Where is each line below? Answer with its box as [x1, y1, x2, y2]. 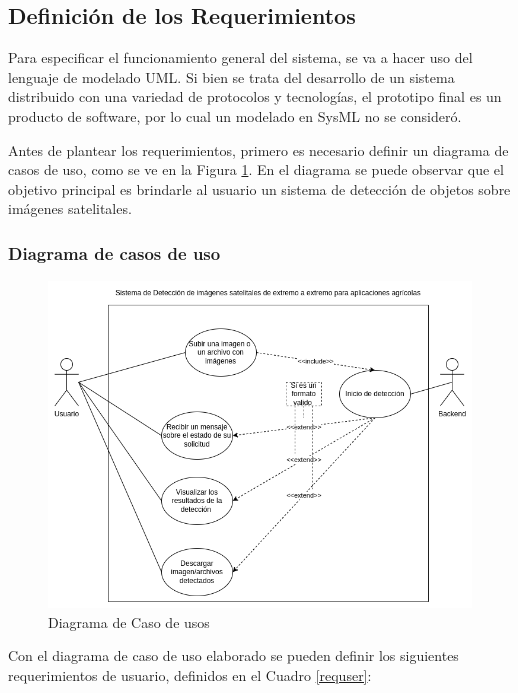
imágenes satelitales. [8, 198, 132, 219]
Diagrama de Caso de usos [48, 611, 210, 632]
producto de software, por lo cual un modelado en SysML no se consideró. [8, 105, 462, 126]
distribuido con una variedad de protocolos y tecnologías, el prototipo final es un [8, 86, 502, 107]
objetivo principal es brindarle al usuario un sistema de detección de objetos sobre [8, 178, 511, 199]
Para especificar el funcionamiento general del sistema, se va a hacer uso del [8, 47, 473, 68]
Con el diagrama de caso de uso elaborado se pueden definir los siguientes [8, 645, 459, 666]
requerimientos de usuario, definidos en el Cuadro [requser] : [8, 664, 372, 685]
